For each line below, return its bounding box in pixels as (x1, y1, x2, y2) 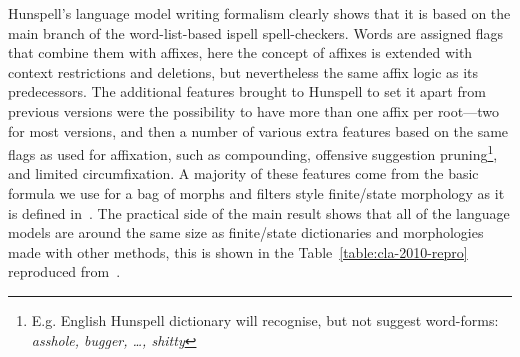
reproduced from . (8, 261, 121, 282)
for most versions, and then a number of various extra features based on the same (8, 120, 509, 141)
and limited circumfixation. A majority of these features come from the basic (8, 163, 479, 184)
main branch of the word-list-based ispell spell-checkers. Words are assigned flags (8, 22, 504, 43)
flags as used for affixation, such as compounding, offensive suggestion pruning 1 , (8, 141, 498, 164)
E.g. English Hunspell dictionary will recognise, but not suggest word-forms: (31, 309, 499, 330)
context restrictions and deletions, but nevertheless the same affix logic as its (8, 61, 479, 82)
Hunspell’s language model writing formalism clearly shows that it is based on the (8, 3, 511, 23)
